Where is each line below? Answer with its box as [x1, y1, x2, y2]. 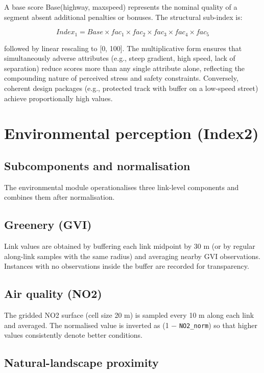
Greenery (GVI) [4, 217, 92, 232]
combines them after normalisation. [4, 192, 115, 202]
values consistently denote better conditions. [4, 330, 143, 340]
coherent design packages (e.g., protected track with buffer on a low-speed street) [4, 83, 258, 94]
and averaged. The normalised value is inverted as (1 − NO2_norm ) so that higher [4, 319, 258, 330]
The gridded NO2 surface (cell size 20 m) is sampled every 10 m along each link [4, 310, 254, 320]
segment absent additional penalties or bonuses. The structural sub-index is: [4, 11, 243, 22]
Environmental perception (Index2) [4, 123, 259, 144]
